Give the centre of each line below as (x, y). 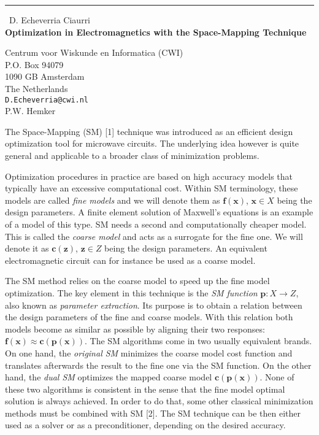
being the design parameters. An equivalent (186, 248)
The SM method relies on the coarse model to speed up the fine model (137, 281)
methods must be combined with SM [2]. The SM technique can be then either (153, 413)
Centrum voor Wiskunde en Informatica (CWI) (94, 52)
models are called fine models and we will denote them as (113, 200)
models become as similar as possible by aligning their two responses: (135, 329)
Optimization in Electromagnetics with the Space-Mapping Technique (156, 32)
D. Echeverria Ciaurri (50, 20)
